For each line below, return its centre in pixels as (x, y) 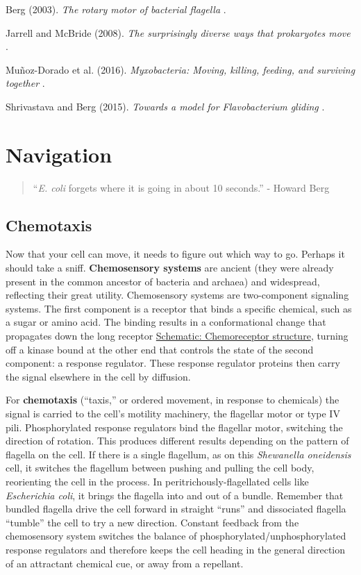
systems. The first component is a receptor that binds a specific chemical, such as (179, 308)
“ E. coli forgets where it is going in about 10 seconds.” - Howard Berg (181, 187)
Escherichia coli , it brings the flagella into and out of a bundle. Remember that (175, 495)
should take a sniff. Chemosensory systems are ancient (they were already (170, 268)
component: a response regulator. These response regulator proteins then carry (173, 363)
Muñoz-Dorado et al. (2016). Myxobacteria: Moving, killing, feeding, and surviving (180, 69)
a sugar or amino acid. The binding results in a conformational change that (166, 322)
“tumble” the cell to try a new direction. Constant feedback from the (152, 522)
